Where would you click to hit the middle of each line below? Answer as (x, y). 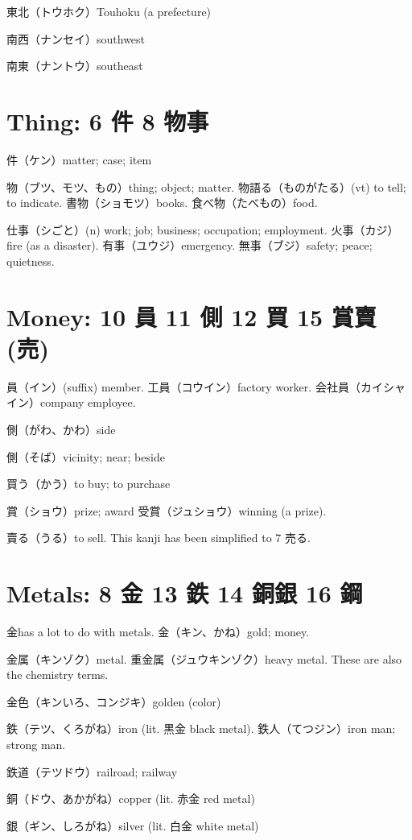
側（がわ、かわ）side (61, 429)
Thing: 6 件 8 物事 (108, 120)
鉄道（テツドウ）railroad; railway (92, 771)
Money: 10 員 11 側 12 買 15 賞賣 (192, 316)
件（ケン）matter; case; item (79, 159)
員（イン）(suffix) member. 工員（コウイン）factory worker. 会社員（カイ (195, 386)
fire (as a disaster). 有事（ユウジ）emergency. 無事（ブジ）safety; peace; (190, 245)
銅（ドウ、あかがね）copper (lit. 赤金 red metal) (131, 799)
